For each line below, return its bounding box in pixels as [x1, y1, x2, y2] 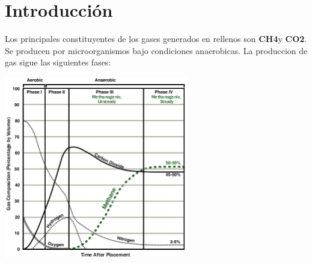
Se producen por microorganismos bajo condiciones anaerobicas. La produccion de [5, 44, 308, 56]
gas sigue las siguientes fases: [5, 56, 111, 68]
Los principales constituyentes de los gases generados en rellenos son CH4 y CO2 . [5, 32, 307, 45]
